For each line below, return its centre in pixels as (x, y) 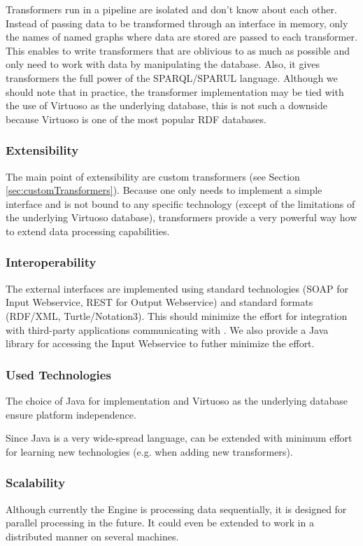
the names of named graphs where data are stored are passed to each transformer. (181, 37)
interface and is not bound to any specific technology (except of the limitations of (180, 203)
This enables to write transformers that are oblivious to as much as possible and (178, 50)
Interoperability (51, 262)
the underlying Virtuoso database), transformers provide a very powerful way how (181, 217)
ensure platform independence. (71, 414)
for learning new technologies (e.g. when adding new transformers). (149, 451)
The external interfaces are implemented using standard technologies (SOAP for (177, 288)
